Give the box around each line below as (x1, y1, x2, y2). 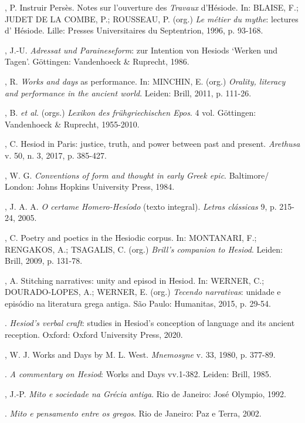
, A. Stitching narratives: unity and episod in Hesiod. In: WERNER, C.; (5, 274, 265, 286)
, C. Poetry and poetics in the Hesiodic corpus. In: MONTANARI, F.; (5, 231, 257, 243)
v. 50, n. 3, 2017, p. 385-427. (5, 149, 107, 161)
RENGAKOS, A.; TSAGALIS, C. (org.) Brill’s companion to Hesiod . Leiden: (5, 243, 283, 255)
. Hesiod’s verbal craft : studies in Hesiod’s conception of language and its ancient (5, 317, 295, 329)
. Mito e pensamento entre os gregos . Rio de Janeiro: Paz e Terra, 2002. (5, 407, 262, 419)
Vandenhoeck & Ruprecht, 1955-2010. (5, 117, 140, 130)
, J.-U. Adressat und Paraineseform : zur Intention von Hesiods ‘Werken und (5, 43, 277, 56)
